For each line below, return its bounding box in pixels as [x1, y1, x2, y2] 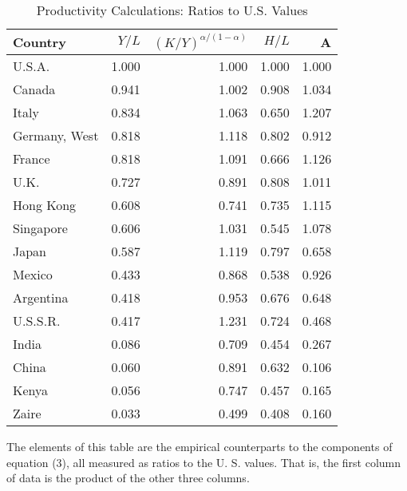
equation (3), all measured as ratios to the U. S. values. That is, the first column [6, 453, 401, 470]
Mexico [13, 265, 53, 283]
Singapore [13, 219, 68, 237]
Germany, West [13, 126, 99, 145]
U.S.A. [13, 57, 50, 75]
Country [13, 33, 66, 51]
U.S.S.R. [13, 311, 61, 330]
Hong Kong [13, 196, 77, 214]
